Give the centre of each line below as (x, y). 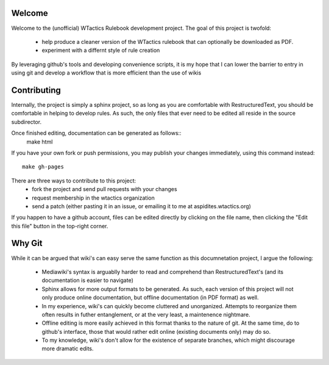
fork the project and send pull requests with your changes (104, 189)
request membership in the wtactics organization (93, 198)
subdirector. (27, 121)
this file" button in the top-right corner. (60, 226)
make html (40, 142)
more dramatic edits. (68, 349)
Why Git (27, 243)
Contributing (36, 90)
